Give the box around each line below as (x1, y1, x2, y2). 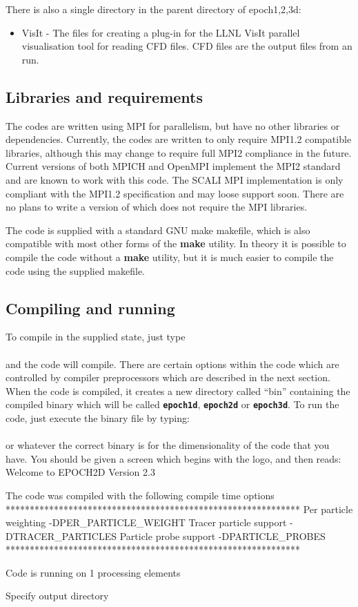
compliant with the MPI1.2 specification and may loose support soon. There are (6, 186, 344, 200)
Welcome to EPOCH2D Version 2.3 (6, 465, 155, 479)
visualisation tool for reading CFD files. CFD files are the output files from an (21, 39, 352, 53)
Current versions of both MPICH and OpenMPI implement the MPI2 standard (6, 159, 341, 173)
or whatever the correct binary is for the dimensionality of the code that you (6, 438, 330, 452)
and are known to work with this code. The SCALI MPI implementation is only (6, 172, 344, 186)
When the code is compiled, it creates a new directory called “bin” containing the (6, 383, 350, 398)
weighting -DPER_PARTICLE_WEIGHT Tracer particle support (6, 515, 287, 530)
